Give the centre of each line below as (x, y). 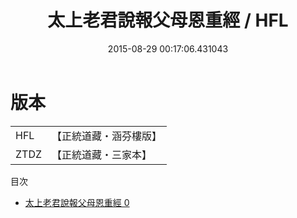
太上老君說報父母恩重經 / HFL (168, 20)
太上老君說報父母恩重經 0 (77, 202)
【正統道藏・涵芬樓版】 (107, 136)
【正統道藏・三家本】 (102, 154)
